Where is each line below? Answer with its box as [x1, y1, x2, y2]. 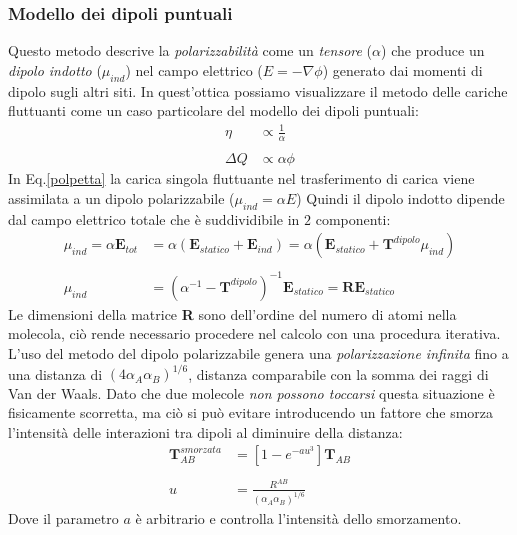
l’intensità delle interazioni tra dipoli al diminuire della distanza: [8, 421, 403, 442]
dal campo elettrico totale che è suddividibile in [8, 208, 300, 229]
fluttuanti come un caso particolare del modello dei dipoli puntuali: [8, 100, 419, 121]
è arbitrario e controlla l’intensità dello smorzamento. [135, 507, 462, 528]
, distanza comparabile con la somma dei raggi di [188, 363, 489, 384]
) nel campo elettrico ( [125, 59, 263, 80]
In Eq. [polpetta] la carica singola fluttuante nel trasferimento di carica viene [8, 168, 475, 189]
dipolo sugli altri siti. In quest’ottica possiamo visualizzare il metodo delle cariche [8, 80, 508, 101]
